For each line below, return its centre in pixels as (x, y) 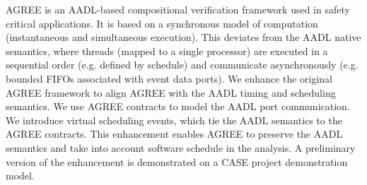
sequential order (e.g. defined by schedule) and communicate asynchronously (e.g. (182, 65)
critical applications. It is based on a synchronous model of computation (162, 23)
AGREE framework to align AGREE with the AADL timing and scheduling (171, 92)
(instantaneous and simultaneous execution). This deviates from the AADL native (183, 37)
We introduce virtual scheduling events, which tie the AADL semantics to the (174, 120)
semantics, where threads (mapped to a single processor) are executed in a (167, 50)
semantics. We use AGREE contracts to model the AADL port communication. (178, 106)
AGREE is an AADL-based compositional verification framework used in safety (178, 9)
